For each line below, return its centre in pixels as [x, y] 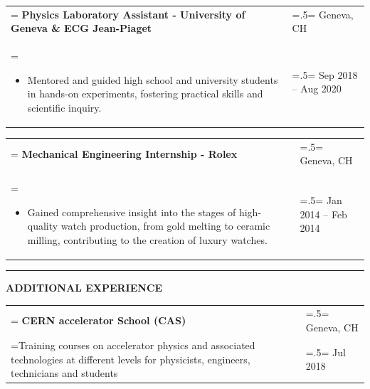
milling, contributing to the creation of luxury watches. [147, 240]
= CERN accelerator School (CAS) [99, 320]
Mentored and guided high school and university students [153, 79]
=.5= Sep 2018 [325, 74]
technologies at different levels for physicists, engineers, [131, 359]
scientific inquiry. [64, 107]
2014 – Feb [323, 214]
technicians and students [64, 373]
